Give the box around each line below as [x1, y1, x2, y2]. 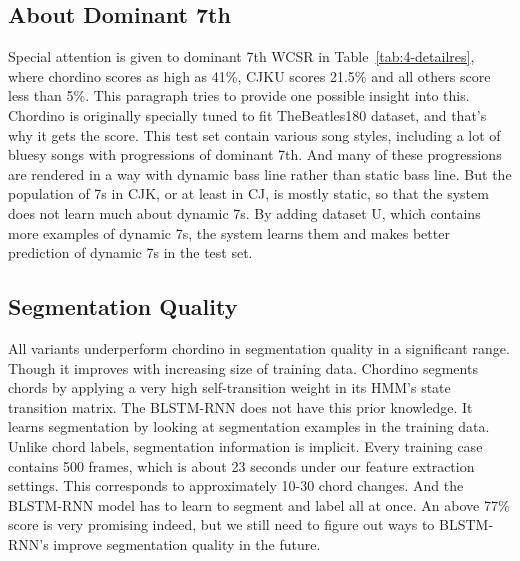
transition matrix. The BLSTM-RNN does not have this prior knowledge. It [8, 396, 473, 417]
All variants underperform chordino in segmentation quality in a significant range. [8, 337, 510, 358]
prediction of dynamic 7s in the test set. [8, 242, 253, 263]
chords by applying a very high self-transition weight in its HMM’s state [8, 377, 451, 398]
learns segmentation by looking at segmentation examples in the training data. [8, 416, 490, 437]
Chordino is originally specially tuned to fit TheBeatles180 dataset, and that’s [8, 104, 487, 125]
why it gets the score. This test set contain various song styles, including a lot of [8, 124, 501, 145]
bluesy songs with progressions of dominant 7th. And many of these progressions [8, 144, 502, 165]
